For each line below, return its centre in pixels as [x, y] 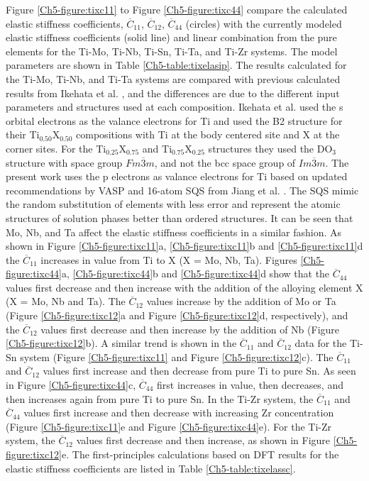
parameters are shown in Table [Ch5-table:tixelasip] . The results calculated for [176, 65]
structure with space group [64, 162]
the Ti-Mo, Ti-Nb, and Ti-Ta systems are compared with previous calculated [173, 78]
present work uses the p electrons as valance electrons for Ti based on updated [177, 176]
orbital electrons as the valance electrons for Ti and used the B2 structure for [174, 120]
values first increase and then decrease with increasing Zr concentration [179, 413]
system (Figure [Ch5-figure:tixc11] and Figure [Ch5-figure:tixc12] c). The [177, 356]
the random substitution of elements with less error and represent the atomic [173, 204]
